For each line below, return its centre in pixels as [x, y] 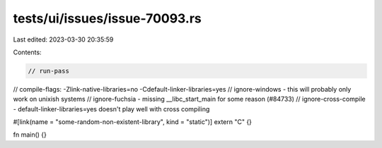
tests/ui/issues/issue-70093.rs [107, 18]
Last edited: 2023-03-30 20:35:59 [63, 39]
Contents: [27, 52]
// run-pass [49, 71]
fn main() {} [30, 135]
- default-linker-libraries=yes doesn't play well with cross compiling [111, 109]
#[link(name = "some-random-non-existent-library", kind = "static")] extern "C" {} [133, 122]
